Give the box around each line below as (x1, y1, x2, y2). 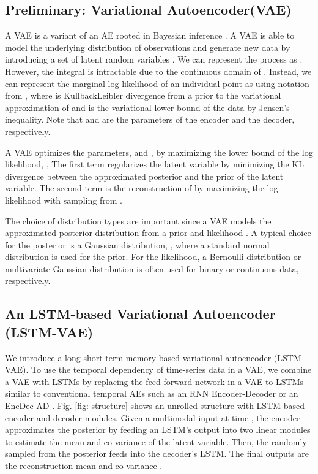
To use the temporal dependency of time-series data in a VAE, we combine (31, 363, 312, 376)
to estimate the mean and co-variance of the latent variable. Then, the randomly (5, 435, 307, 448)
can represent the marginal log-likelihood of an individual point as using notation (5, 77, 309, 90)
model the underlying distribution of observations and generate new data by (5, 40, 290, 53)
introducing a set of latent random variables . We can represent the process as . (5, 53, 303, 66)
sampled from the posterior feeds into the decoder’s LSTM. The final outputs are (5, 447, 309, 460)
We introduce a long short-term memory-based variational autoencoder (5, 351, 272, 364)
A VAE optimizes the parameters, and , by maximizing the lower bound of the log (5, 145, 313, 158)
